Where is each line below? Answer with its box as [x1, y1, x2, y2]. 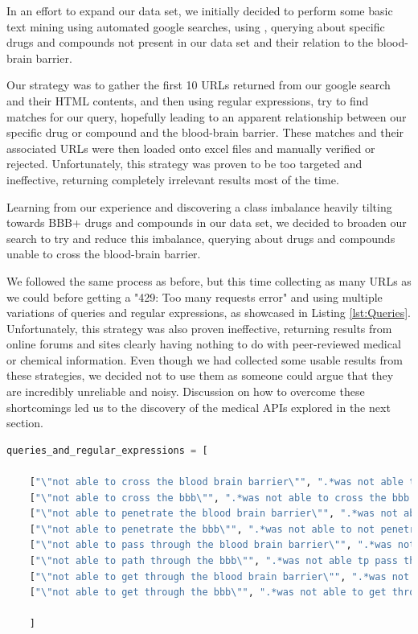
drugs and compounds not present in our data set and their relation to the [6, 34, 374, 51]
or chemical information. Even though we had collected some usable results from [6, 351, 403, 368]
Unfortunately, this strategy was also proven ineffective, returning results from [6, 319, 392, 336]
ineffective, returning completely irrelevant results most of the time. [6, 171, 339, 187]
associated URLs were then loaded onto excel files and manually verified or [6, 139, 375, 156]
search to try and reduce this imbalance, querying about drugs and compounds [6, 229, 395, 246]
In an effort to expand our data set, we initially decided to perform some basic [6, 2, 393, 19]
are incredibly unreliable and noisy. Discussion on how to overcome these [6, 383, 365, 400]
